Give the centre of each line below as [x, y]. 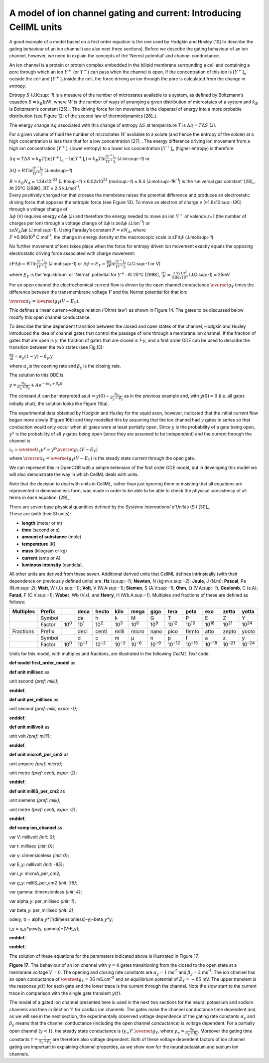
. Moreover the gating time [225, 1031]
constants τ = [24, 1039]
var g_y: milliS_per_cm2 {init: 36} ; [43, 882]
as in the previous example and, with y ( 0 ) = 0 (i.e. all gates [184, 396]
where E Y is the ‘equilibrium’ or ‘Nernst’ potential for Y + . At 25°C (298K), [85, 275]
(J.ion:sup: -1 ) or [134, 158]
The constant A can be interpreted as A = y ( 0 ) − [59, 396]
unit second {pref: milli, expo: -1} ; [43, 709]
